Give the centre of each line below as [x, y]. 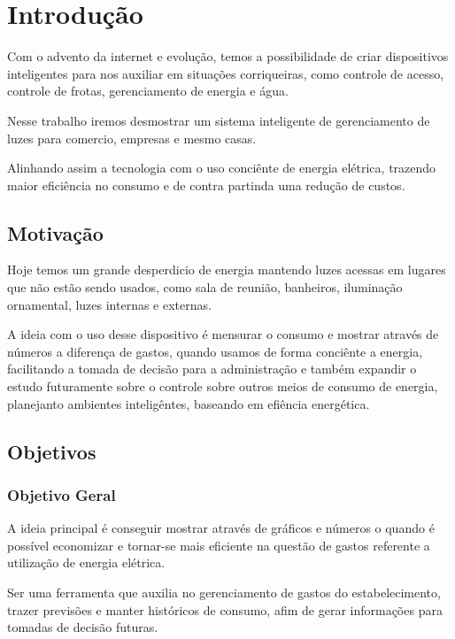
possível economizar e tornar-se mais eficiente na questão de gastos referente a [219, 545]
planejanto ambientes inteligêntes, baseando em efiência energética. [189, 403]
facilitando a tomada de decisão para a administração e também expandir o [212, 369]
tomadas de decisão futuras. [83, 627]
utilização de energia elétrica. [86, 562]
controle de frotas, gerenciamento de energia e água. [148, 91]
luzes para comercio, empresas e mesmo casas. [132, 138]
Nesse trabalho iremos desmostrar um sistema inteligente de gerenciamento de [219, 120]
